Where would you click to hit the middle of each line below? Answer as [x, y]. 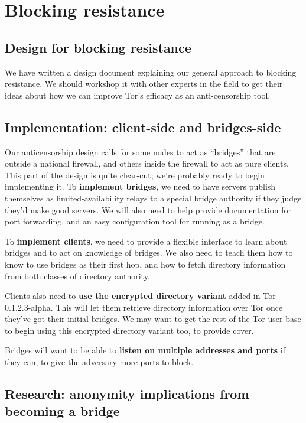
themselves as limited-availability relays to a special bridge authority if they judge [153, 198]
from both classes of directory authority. [77, 276]
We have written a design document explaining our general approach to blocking [151, 72]
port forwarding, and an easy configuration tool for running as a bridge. [135, 221]
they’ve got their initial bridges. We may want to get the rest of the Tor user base [153, 319]
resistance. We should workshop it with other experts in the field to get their [144, 84]
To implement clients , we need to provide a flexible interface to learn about [146, 241]
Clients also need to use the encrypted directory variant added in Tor [140, 296]
